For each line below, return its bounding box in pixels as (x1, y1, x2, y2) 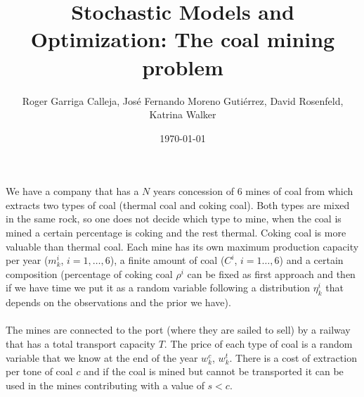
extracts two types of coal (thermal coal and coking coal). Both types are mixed (6, 197, 350, 212)
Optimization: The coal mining (30, 25, 335, 53)
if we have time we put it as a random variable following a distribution (6, 280, 311, 295)
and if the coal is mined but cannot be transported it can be (84, 364, 344, 379)
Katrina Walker (149, 107, 216, 122)
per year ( (6, 253, 48, 267)
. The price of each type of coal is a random (164, 336, 353, 351)
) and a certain (279, 253, 344, 267)
